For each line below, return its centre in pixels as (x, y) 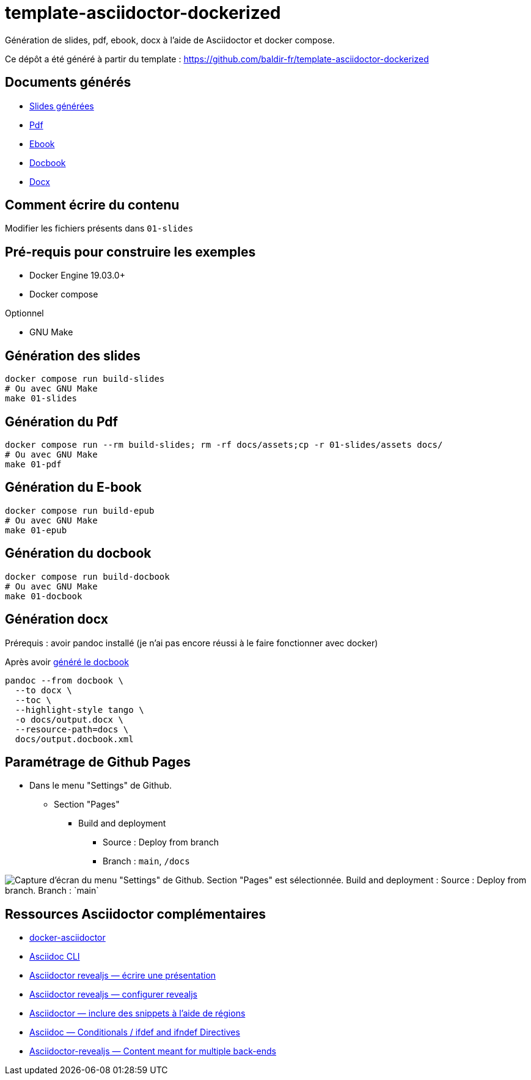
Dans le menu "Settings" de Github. (101, 786)
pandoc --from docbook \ (64, 680)
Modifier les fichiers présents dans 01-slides (99, 228)
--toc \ (33, 700)
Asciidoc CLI (55, 957)
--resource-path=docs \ (72, 729)
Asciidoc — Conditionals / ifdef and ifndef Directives (135, 1032)
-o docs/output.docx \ (69, 719)
